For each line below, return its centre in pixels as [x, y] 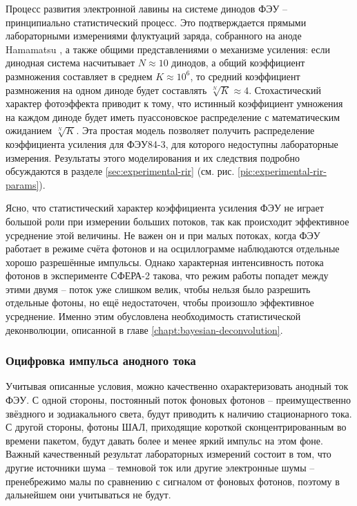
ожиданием [29, 130]
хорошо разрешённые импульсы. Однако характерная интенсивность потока [165, 262]
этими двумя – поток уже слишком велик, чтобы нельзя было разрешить [158, 289]
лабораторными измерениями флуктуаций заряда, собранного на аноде [154, 36]
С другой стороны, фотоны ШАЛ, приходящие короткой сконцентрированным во [176, 427]
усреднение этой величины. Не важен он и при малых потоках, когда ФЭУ [163, 235]
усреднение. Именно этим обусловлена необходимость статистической [153, 316]
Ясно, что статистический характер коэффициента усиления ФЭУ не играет [165, 208]
